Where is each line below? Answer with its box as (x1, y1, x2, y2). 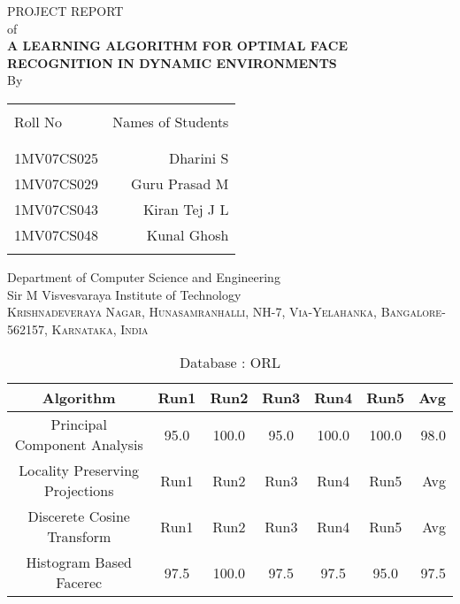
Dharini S (168, 147, 229, 168)
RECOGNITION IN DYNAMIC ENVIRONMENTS (7, 53, 337, 72)
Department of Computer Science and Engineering (7, 267, 280, 286)
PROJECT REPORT (7, 2, 124, 19)
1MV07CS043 (14, 198, 99, 219)
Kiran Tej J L (142, 198, 229, 219)
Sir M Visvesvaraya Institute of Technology (7, 285, 241, 303)
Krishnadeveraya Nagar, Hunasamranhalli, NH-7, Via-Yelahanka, (7, 302, 378, 321)
